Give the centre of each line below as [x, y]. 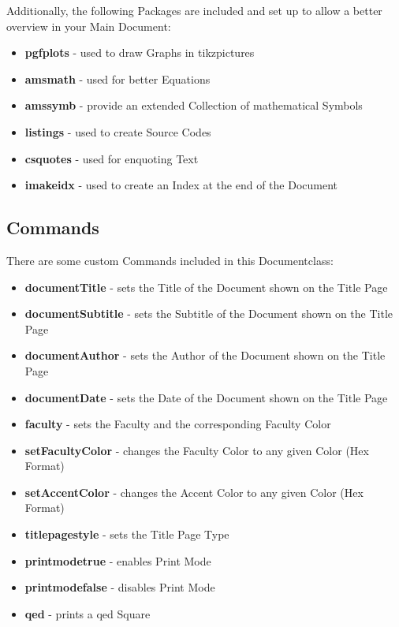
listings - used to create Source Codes [118, 131]
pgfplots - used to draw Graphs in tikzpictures [140, 52]
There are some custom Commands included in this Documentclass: [170, 260]
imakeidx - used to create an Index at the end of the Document [181, 185]
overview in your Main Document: [89, 26]
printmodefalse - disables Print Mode [120, 587]
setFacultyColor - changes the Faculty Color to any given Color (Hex [197, 450]
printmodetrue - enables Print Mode [118, 560]
